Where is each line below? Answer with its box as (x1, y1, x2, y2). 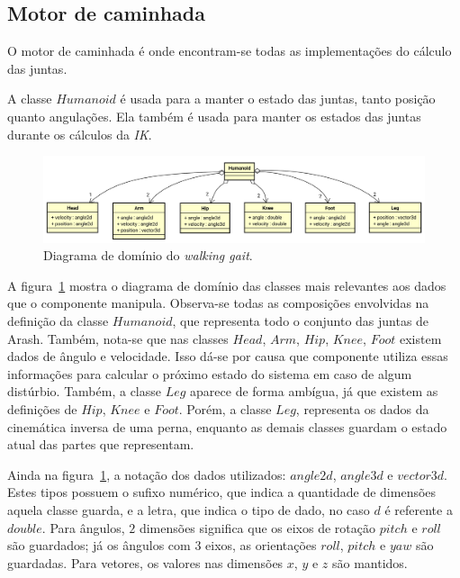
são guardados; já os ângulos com (7, 536, 191, 555)
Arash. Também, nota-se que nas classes (7, 329, 229, 348)
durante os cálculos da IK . (7, 124, 152, 143)
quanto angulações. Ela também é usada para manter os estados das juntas (7, 106, 421, 125)
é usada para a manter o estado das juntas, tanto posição (120, 89, 436, 108)
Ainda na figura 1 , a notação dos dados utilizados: (7, 465, 286, 483)
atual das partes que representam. (7, 435, 194, 454)
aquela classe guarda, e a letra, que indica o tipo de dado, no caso (7, 500, 370, 519)
